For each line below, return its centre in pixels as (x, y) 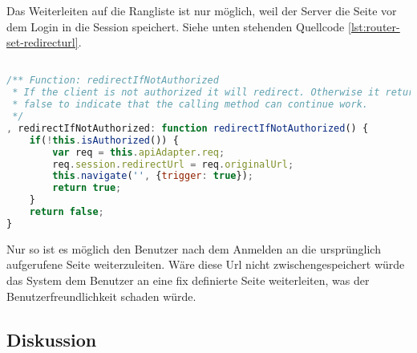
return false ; (67, 212)
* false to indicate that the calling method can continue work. (190, 105)
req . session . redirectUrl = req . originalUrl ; (173, 164)
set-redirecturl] (43, 42)
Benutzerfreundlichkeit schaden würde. (101, 296)
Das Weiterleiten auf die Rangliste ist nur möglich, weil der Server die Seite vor (202, 10)
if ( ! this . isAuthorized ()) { (104, 140)
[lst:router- (374, 26)
